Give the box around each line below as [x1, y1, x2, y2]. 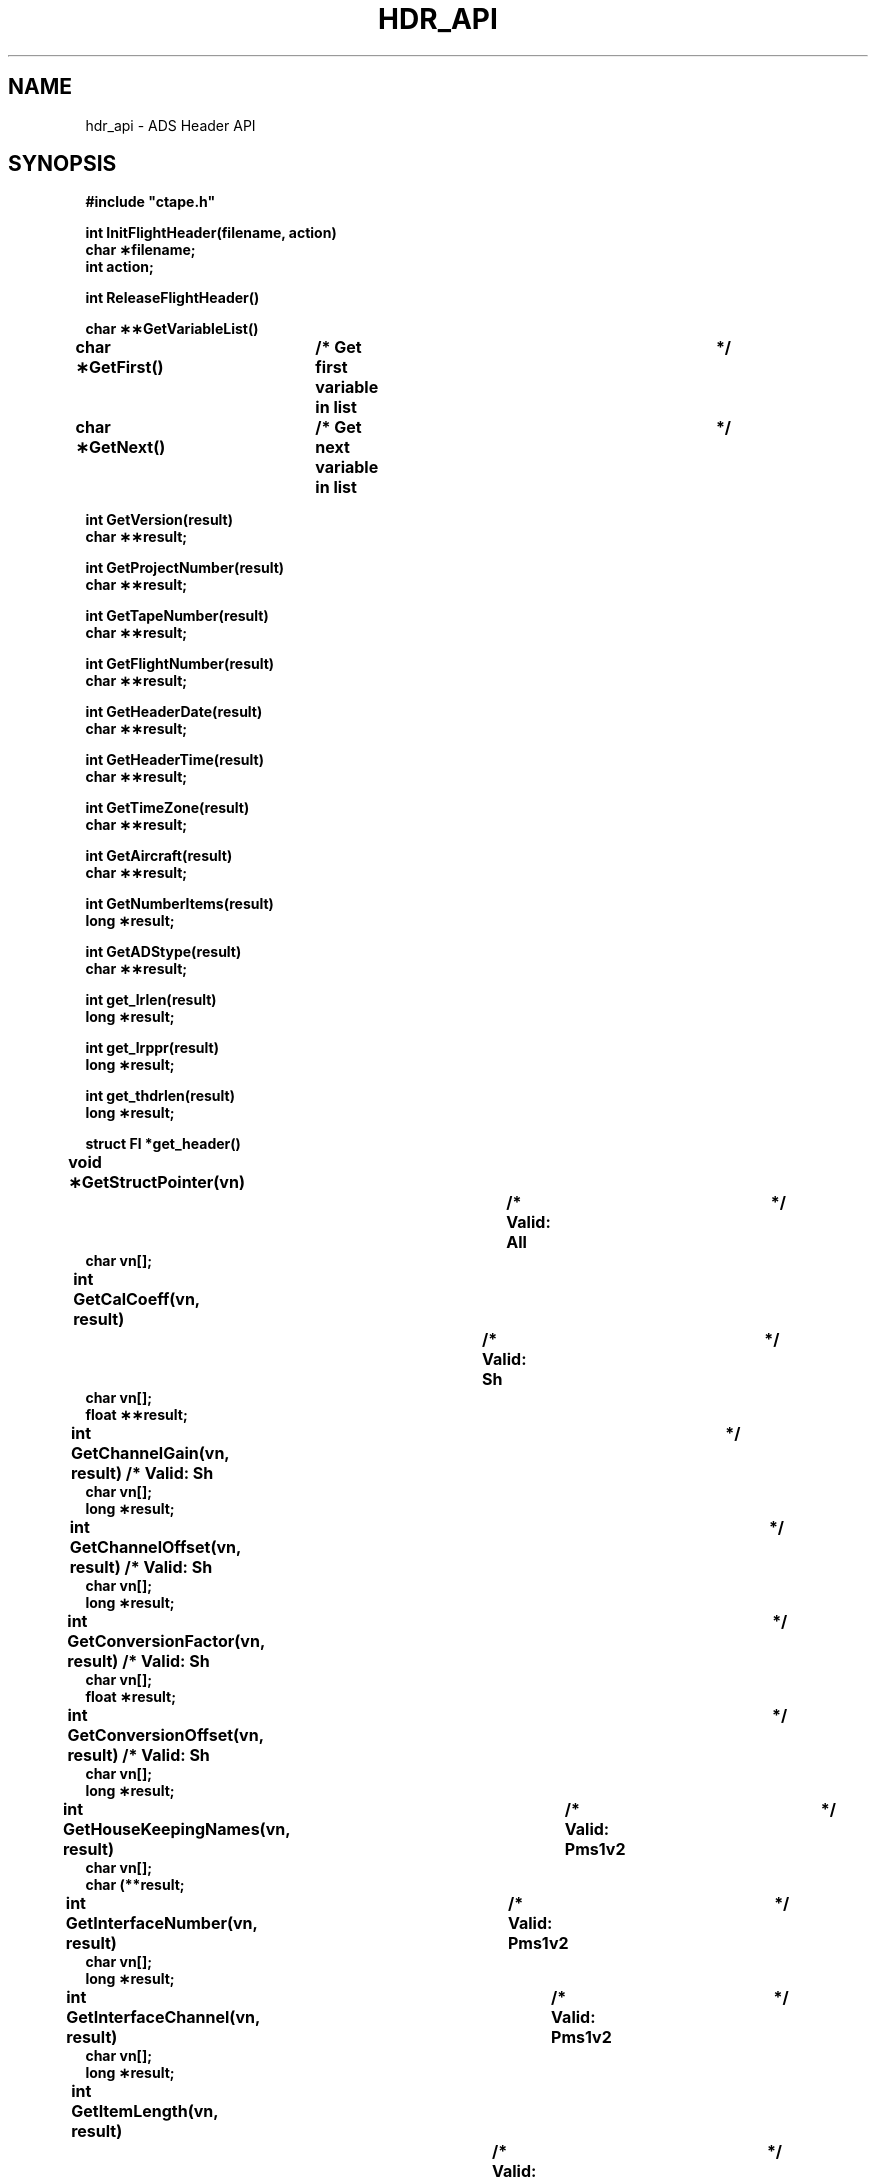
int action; [85, 258, 154, 276]
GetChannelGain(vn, [70, 1443, 230, 1464]
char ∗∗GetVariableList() [85, 320, 259, 338]
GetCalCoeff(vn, [73, 1289, 200, 1310]
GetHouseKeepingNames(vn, [62, 1819, 291, 1840]
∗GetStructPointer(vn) [68, 1172, 245, 1193]
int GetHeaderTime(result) [85, 751, 264, 769]
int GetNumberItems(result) [85, 895, 274, 913]
